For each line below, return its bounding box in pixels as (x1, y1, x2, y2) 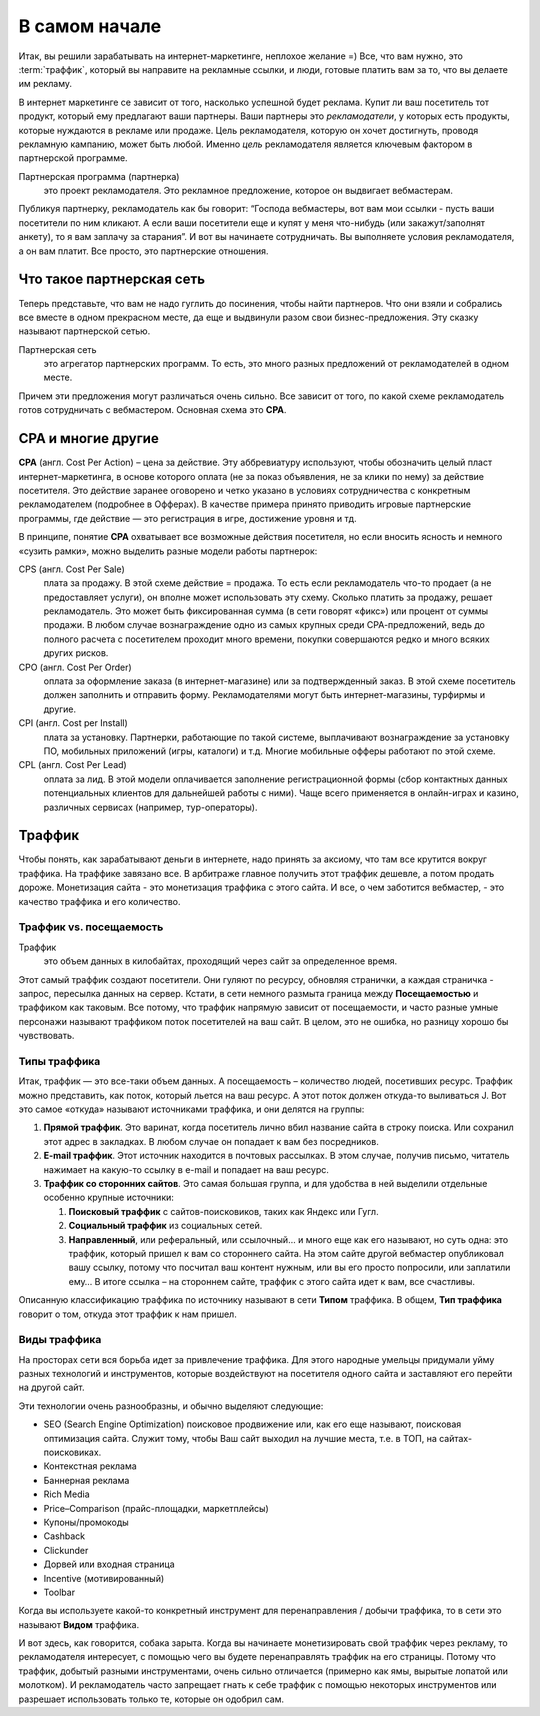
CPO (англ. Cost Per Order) (18, 661, 132, 673)
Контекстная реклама (43, 1460, 137, 1472)
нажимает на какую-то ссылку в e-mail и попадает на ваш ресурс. (43, 1163, 330, 1175)
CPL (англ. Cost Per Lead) (18, 759, 127, 771)
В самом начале (18, 15, 162, 37)
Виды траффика (18, 1333, 102, 1347)
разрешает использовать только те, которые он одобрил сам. (18, 1693, 285, 1705)
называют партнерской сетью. (18, 325, 151, 337)
